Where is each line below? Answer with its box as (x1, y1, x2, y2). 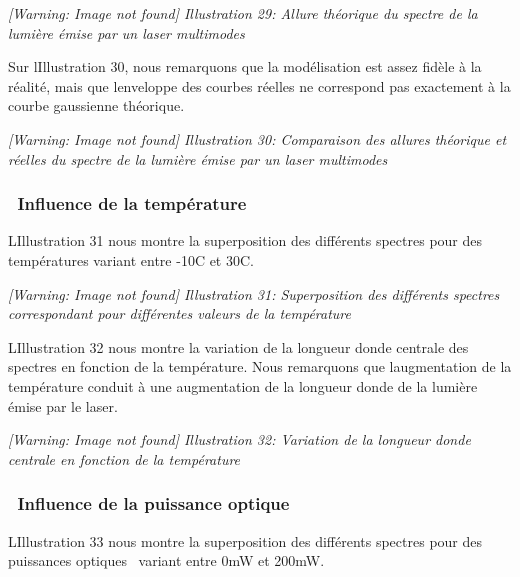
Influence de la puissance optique (17, 491, 290, 516)
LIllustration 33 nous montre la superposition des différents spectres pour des (8, 530, 483, 551)
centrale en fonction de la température (8, 448, 241, 469)
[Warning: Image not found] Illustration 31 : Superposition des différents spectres (8, 283, 500, 304)
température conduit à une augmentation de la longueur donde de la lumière (8, 375, 478, 396)
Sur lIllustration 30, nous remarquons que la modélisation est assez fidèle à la (8, 56, 482, 77)
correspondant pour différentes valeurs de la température (8, 303, 351, 324)
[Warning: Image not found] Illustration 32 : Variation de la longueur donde (8, 429, 471, 450)
